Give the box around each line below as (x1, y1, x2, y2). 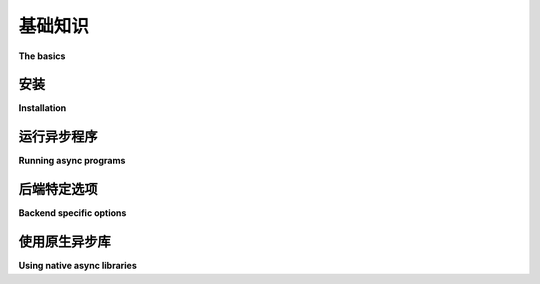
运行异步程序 (18, 128, 98, 145)
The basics (18, 50, 66, 62)
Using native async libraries (18, 260, 137, 272)
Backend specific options (18, 207, 127, 219)
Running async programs (18, 155, 126, 167)
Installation (18, 102, 67, 114)
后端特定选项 (18, 181, 98, 198)
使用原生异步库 (18, 233, 111, 250)
